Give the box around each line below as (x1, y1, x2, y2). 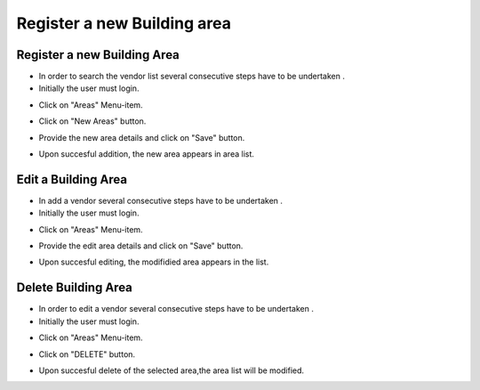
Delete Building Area (16, 280, 133, 296)
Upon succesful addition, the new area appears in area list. (38, 149, 255, 159)
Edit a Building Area (16, 172, 128, 187)
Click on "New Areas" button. (38, 116, 147, 126)
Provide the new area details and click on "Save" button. (38, 132, 245, 142)
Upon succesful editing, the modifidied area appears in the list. (38, 256, 269, 267)
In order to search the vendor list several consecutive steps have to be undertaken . (38, 71, 346, 82)
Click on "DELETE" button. (38, 348, 136, 360)
